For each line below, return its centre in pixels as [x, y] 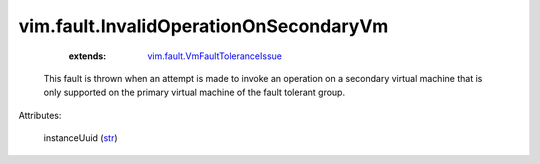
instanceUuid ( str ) [81, 138]
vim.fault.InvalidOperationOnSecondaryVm [203, 26]
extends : [87, 56]
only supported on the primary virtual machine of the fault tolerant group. [194, 92]
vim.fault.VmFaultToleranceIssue [214, 56]
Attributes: [40, 115]
